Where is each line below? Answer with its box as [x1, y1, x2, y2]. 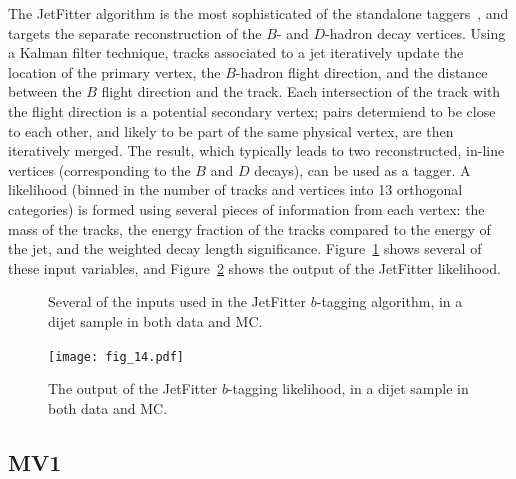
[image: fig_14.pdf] [48, 349, 185, 364]
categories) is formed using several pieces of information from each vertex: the [8, 198, 485, 219]
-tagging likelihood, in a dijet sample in [227, 378, 469, 399]
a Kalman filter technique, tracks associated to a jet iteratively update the [8, 42, 464, 63]
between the [8, 81, 82, 102]
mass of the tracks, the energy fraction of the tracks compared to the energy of [8, 218, 491, 239]
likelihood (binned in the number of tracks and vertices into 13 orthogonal [8, 179, 463, 200]
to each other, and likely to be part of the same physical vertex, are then [8, 120, 454, 141]
